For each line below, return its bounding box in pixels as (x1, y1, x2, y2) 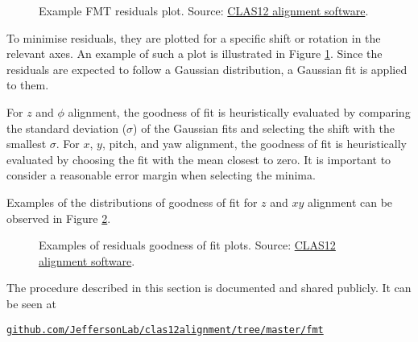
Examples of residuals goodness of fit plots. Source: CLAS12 (39, 237, 336, 253)
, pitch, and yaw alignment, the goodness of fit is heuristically (101, 135, 407, 152)
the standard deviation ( (6, 119, 127, 136)
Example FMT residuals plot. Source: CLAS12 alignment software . (39, 2, 369, 19)
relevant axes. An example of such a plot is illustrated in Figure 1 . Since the (6, 45, 383, 62)
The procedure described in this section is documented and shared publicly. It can (6, 279, 412, 296)
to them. (6, 76, 49, 93)
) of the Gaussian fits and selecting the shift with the (133, 119, 395, 136)
